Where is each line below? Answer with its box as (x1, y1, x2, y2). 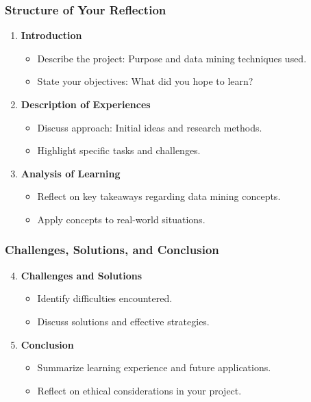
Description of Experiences (21, 97, 151, 111)
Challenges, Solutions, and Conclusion (5, 241, 219, 258)
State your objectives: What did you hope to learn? (37, 74, 253, 88)
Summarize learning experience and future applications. (37, 360, 271, 375)
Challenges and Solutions (21, 268, 142, 282)
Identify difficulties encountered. (37, 291, 173, 305)
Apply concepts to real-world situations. (37, 212, 206, 226)
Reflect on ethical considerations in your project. (37, 383, 242, 397)
